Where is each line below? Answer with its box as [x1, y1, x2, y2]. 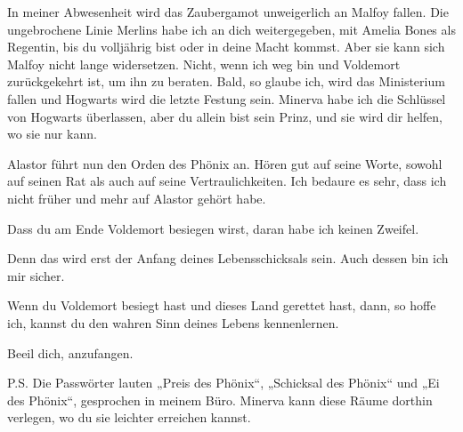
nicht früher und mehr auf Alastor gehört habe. [7, 188, 266, 207]
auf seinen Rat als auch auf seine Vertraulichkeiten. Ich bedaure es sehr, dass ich [7, 172, 447, 190]
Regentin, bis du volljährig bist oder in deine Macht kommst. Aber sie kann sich [7, 37, 445, 56]
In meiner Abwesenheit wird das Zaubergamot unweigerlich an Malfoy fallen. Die [7, 3, 449, 20]
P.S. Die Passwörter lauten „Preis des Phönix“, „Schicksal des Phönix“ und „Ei [7, 373, 440, 392]
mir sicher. [7, 266, 65, 284]
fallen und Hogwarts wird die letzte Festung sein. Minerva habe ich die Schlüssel [7, 89, 446, 108]
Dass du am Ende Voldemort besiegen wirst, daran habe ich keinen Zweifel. [7, 219, 419, 237]
